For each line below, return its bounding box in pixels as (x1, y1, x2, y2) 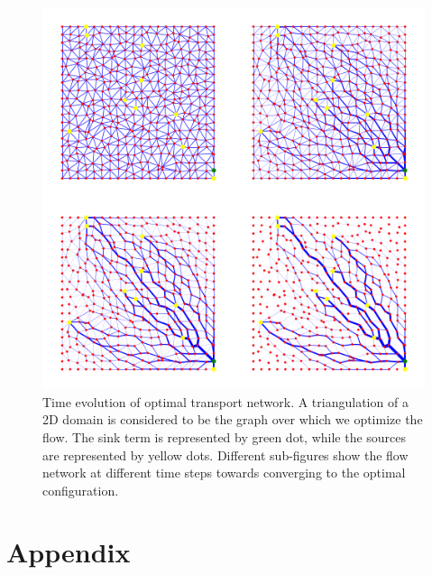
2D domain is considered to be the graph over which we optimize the (42, 410, 423, 429)
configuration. (42, 480, 119, 499)
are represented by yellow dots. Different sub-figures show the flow (42, 445, 409, 464)
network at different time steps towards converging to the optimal (42, 463, 406, 482)
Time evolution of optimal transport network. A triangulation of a (42, 392, 409, 411)
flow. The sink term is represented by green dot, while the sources (42, 427, 407, 446)
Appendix (6, 533, 131, 570)
